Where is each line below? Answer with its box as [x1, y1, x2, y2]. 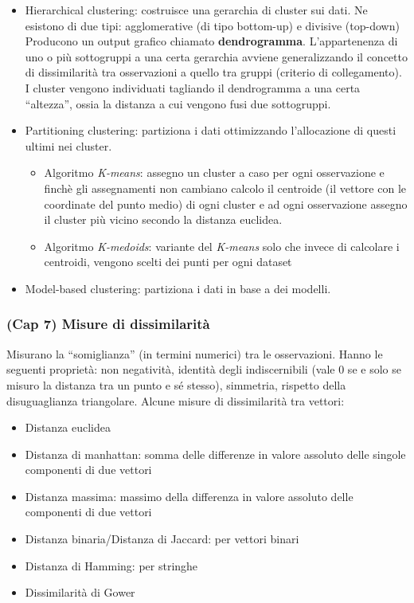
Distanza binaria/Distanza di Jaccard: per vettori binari [25, 531, 299, 547]
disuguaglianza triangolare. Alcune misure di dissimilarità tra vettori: [6, 392, 345, 409]
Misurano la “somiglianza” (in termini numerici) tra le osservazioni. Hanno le [6, 345, 383, 362]
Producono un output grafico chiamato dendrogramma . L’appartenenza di [25, 33, 398, 49]
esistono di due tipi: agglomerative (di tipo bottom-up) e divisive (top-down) [25, 17, 400, 33]
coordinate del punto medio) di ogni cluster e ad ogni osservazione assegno [44, 195, 408, 212]
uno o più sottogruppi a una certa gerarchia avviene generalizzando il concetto [25, 48, 408, 65]
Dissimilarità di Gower [25, 584, 135, 601]
